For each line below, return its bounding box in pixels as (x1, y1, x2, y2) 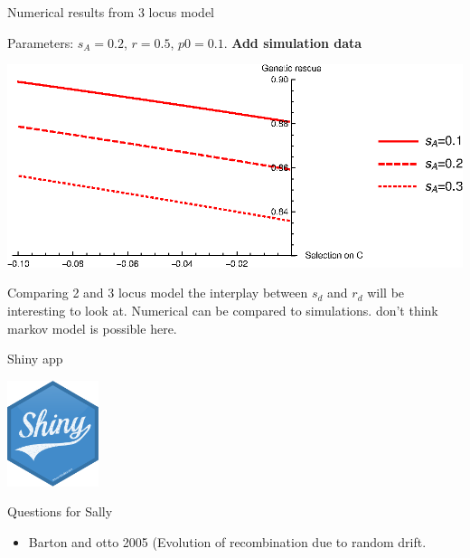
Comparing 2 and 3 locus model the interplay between (7, 283, 308, 302)
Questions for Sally (7, 502, 113, 521)
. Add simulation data (223, 33, 362, 52)
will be (367, 283, 405, 302)
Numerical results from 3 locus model (7, 3, 214, 21)
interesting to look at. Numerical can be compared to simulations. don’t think (7, 301, 438, 320)
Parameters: (7, 33, 74, 52)
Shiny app (7, 349, 63, 368)
